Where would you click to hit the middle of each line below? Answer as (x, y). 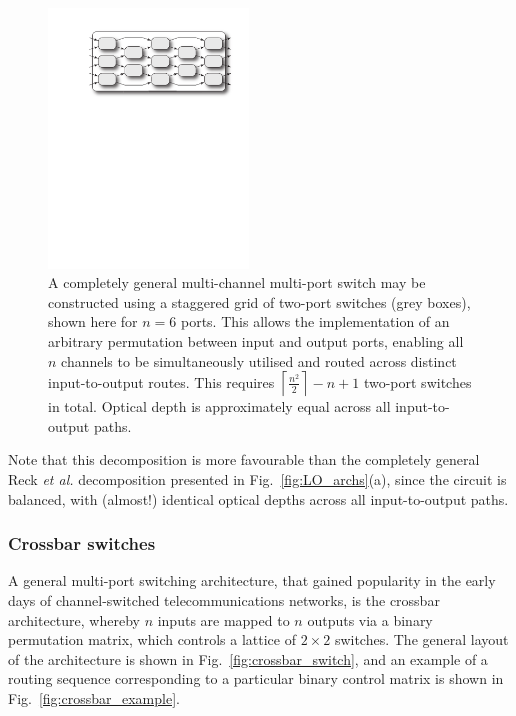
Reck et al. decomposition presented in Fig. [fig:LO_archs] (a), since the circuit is (257, 479)
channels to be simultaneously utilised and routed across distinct (259, 360)
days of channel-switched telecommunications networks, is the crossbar (224, 600)
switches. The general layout (421, 639)
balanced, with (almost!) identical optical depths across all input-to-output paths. (258, 498)
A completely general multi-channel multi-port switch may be (237, 282)
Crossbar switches (82, 543)
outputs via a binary (370, 619)
